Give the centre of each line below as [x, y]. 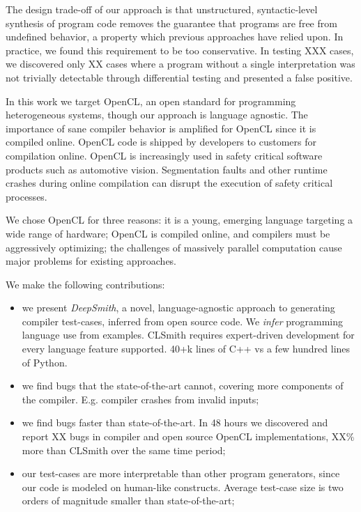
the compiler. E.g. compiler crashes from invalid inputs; [140, 399]
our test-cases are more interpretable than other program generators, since [181, 473]
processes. [26, 196]
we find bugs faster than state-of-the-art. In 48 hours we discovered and [175, 422]
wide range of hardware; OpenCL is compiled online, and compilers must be [168, 233]
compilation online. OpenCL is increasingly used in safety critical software [164, 155]
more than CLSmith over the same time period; [124, 450]
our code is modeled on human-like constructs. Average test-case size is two [183, 487]
